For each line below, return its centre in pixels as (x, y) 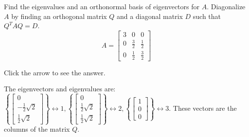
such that (207, 16)
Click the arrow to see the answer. (55, 72)
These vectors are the (205, 108)
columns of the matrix (37, 129)
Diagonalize (228, 6)
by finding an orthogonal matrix (59, 16)
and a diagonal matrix (150, 16)
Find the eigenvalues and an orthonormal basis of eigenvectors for (102, 6)
